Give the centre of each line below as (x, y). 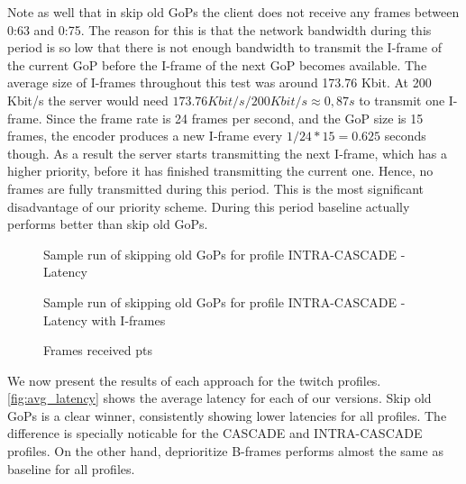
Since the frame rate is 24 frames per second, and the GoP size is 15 (235, 118)
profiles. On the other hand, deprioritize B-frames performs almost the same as (225, 451)
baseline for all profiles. (71, 468)
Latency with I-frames (105, 320)
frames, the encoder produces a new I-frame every (145, 136)
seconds (405, 136)
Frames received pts (98, 350)
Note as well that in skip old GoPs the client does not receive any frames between (233, 12)
